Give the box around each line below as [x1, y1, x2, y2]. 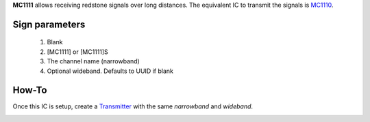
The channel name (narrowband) [47, 57, 140, 65]
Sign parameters [12, 18, 86, 30]
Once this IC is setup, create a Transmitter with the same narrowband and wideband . [12, 102, 254, 110]
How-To [12, 85, 47, 96]
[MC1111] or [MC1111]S [47, 48, 109, 56]
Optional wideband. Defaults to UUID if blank [47, 67, 174, 75]
